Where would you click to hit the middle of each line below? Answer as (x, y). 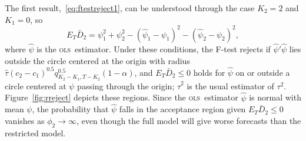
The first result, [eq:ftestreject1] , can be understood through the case (130, 8)
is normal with (275, 97)
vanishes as (25, 121)
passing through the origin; (126, 85)
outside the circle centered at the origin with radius (97, 60)
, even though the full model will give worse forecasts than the (189, 121)
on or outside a (263, 72)
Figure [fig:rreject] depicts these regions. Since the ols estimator (122, 97)
